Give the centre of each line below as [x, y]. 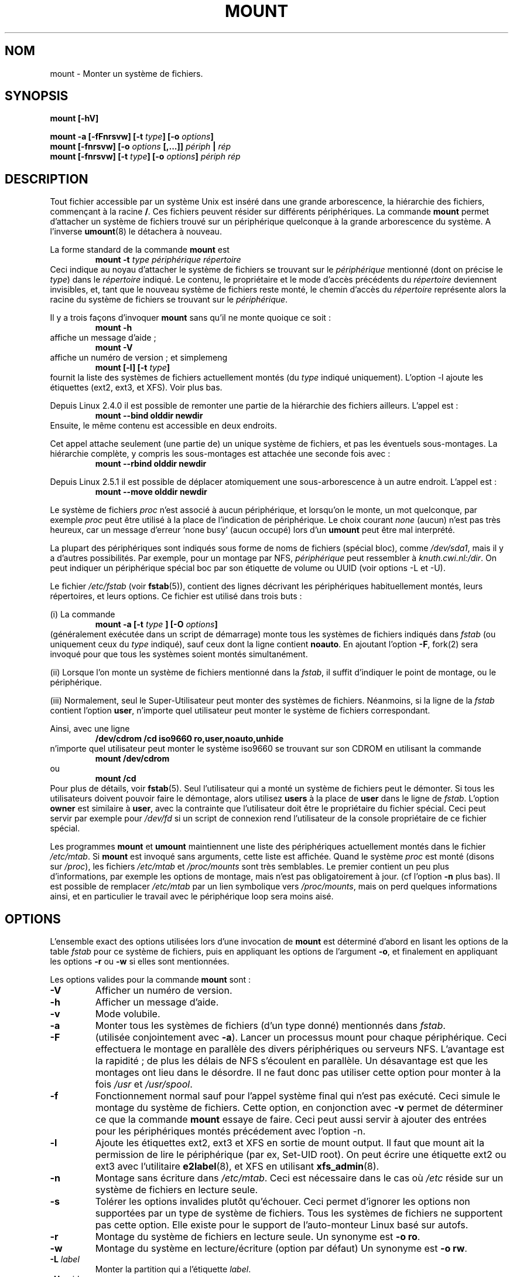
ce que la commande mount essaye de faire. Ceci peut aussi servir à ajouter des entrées [291, 1120]
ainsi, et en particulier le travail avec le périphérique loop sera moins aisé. [192, 896]
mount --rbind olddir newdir [151, 464]
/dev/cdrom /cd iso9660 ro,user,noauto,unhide [189, 739]
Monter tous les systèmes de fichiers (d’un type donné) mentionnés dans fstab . [270, 1026]
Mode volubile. [128, 1014]
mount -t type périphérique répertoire [168, 260]
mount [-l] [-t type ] [133, 368]
